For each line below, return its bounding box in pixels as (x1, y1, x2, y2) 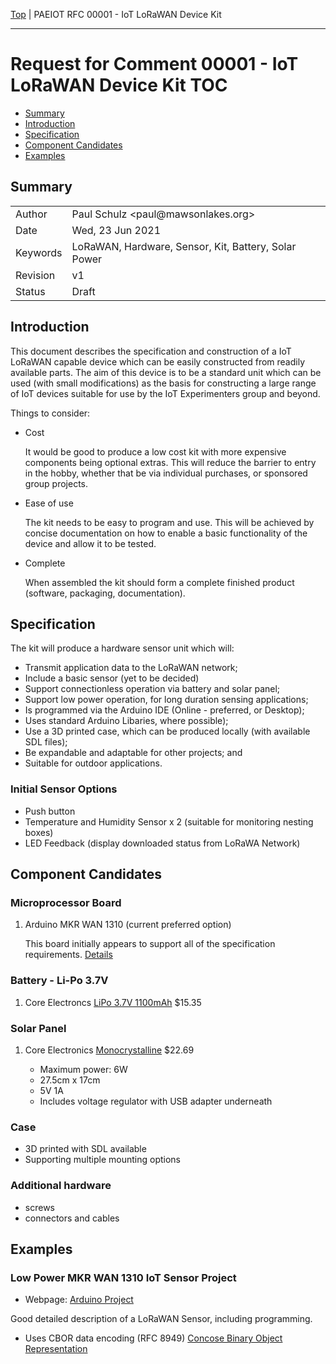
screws (24, 1201, 55, 1213)
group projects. (24, 477, 89, 489)
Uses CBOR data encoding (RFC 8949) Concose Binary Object (24, 1332, 283, 1344)
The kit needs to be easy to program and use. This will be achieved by (24, 516, 315, 528)
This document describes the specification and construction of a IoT (10, 345, 292, 357)
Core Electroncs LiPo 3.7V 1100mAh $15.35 (24, 996, 202, 1008)
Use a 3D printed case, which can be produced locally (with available (24, 725, 311, 738)
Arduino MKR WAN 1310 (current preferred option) (24, 919, 232, 931)
